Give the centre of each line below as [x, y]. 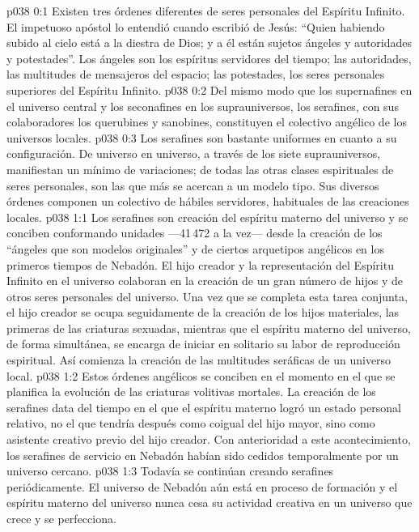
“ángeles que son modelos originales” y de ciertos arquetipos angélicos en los [195, 248]
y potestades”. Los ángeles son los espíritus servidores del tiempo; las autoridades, [209, 58]
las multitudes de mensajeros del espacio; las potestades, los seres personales [196, 74]
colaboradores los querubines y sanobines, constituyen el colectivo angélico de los [207, 122]
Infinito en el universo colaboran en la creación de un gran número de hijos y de [205, 281]
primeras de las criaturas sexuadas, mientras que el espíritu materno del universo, [209, 328]
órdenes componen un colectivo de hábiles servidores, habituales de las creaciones [208, 201]
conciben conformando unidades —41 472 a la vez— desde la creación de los [195, 233]
